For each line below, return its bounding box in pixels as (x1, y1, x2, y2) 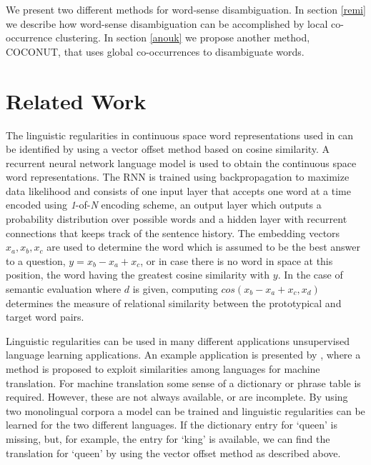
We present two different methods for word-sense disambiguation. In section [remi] (6, 2, 366, 16)
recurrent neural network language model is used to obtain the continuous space (6, 155, 357, 170)
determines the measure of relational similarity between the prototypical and (6, 295, 342, 310)
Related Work (6, 86, 147, 115)
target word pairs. (6, 309, 84, 324)
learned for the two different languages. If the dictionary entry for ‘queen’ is (6, 417, 337, 432)
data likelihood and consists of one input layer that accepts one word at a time (6, 183, 351, 198)
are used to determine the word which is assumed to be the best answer (46, 239, 360, 254)
